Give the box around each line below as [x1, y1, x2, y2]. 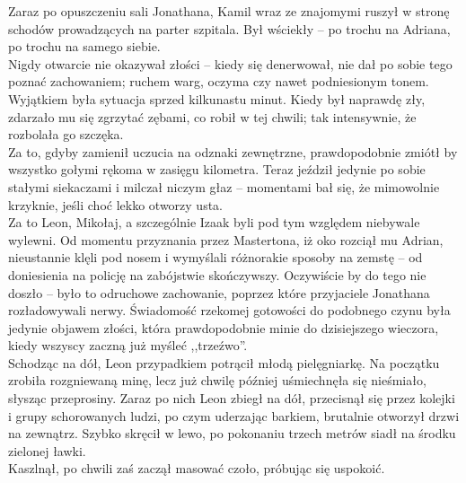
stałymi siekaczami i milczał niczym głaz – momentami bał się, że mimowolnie [8, 177, 440, 196]
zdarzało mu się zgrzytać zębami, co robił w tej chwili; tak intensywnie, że [8, 107, 417, 126]
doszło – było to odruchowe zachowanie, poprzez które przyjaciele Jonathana [8, 283, 430, 302]
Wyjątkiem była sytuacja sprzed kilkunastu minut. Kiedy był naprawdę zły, [8, 89, 426, 108]
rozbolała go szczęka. [8, 125, 124, 144]
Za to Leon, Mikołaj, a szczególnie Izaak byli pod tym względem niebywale [8, 213, 420, 232]
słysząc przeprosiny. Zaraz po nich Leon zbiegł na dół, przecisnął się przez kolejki [8, 389, 455, 408]
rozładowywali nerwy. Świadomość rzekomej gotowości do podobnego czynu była [8, 301, 451, 320]
